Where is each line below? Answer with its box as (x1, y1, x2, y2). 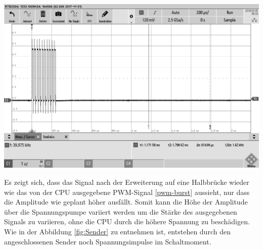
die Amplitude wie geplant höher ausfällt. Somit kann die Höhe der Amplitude (4, 196, 248, 207)
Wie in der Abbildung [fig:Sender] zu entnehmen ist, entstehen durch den (4, 226, 231, 236)
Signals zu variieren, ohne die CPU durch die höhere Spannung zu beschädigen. (4, 216, 250, 227)
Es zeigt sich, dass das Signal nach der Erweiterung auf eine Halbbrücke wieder (4, 176, 249, 187)
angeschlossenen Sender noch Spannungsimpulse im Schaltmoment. (4, 236, 211, 246)
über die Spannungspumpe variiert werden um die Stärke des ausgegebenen (4, 206, 237, 217)
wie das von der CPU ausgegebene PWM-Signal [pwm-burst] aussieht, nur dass (4, 186, 250, 197)
